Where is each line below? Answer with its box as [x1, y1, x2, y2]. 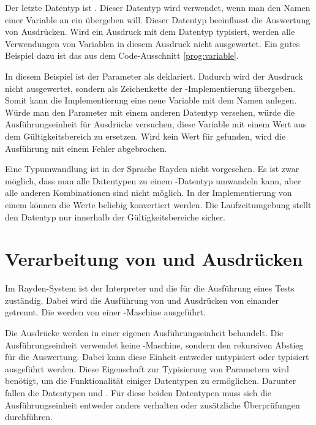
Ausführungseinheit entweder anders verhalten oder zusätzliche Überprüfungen [5, 398, 300, 411]
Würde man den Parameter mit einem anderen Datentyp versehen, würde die [5, 105, 295, 118]
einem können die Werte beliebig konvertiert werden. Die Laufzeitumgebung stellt [5, 198, 312, 211]
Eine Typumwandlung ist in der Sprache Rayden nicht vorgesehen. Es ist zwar [5, 162, 299, 175]
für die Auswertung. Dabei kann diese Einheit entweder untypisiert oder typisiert [5, 350, 309, 363]
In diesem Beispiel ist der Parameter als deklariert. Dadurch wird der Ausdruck [5, 69, 303, 82]
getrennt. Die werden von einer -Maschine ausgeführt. [5, 306, 206, 318]
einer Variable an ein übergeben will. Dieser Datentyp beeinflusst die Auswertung [5, 13, 310, 26]
